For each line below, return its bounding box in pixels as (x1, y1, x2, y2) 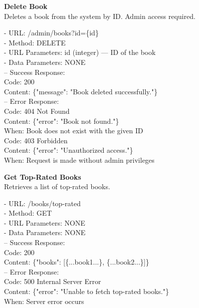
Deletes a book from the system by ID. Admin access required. (4, 10, 196, 21)
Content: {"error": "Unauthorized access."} (4, 145, 133, 155)
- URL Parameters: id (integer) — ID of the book (4, 47, 156, 57)
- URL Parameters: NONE (4, 217, 85, 228)
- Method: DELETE (4, 37, 66, 47)
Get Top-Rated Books (4, 171, 81, 182)
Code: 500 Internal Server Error (4, 276, 101, 287)
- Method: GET (4, 208, 52, 218)
